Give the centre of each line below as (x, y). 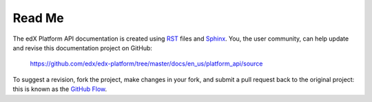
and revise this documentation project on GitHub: (83, 48)
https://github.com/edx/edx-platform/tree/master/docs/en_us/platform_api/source (146, 64)
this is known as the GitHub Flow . (60, 89)
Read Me (39, 18)
